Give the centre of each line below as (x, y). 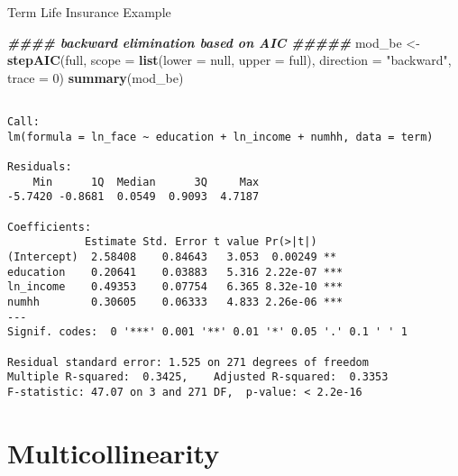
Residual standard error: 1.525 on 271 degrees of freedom (188, 362)
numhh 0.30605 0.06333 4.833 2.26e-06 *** (175, 302)
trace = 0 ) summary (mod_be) (96, 77)
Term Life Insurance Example (89, 12)
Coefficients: (50, 227)
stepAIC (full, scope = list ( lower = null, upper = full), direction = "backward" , (229, 60)
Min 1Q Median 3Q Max (146, 182)
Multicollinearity (114, 452)
